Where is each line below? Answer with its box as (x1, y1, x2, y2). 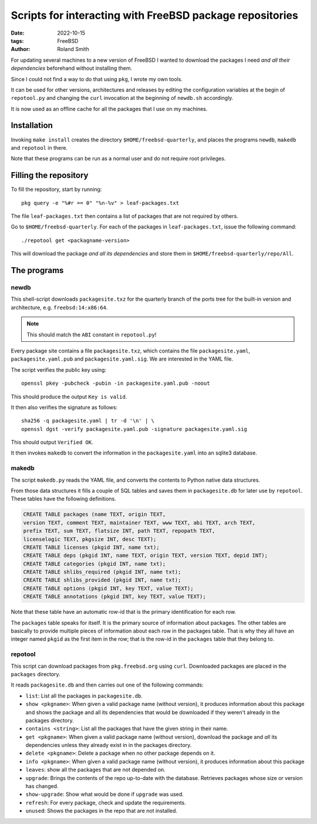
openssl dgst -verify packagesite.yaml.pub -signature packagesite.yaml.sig (21, 426, 248, 432)
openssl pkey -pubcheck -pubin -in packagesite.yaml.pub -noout (21, 380, 211, 387)
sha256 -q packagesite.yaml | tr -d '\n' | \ (21, 418, 155, 424)
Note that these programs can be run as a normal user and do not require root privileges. (11, 155, 226, 162)
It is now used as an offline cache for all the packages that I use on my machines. (11, 105, 208, 112)
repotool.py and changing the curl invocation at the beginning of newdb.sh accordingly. (11, 95, 234, 102)
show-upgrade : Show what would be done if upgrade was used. (25, 791, 184, 798)
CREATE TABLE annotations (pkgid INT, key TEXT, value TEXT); (23, 593, 206, 600)
